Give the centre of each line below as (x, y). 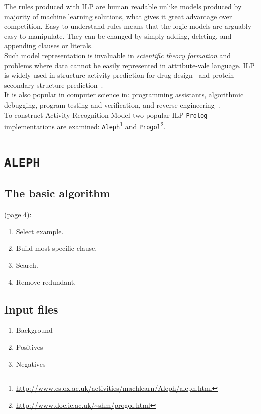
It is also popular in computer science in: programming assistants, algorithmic (124, 95)
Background (34, 330)
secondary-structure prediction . (54, 85)
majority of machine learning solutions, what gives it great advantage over (118, 16)
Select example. (40, 231)
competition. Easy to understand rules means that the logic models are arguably (128, 26)
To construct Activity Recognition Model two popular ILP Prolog (106, 114)
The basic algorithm (57, 193)
